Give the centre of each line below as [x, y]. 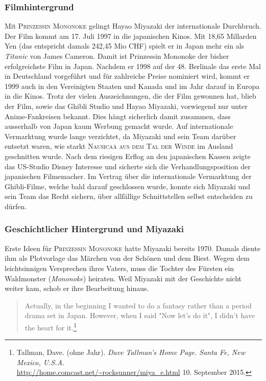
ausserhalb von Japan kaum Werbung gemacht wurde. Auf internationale [119, 126]
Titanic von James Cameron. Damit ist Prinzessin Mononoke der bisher [117, 56]
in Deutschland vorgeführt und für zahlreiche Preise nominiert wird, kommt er [127, 76]
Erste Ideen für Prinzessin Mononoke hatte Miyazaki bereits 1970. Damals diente [133, 248]
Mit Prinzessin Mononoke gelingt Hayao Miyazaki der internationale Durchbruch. [133, 26]
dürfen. [16, 206]
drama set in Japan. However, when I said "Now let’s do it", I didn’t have [140, 315]
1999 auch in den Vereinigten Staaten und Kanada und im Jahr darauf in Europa [132, 86]
